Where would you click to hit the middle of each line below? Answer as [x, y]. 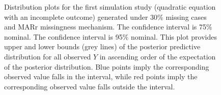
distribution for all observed [48, 56]
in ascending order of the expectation [158, 56]
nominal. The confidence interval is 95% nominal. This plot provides [110, 36]
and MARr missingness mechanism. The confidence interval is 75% [108, 27]
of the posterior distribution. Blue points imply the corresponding [107, 66]
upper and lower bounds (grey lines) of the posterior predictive [102, 46]
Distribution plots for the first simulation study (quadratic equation [110, 7]
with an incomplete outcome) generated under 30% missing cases [105, 17]
